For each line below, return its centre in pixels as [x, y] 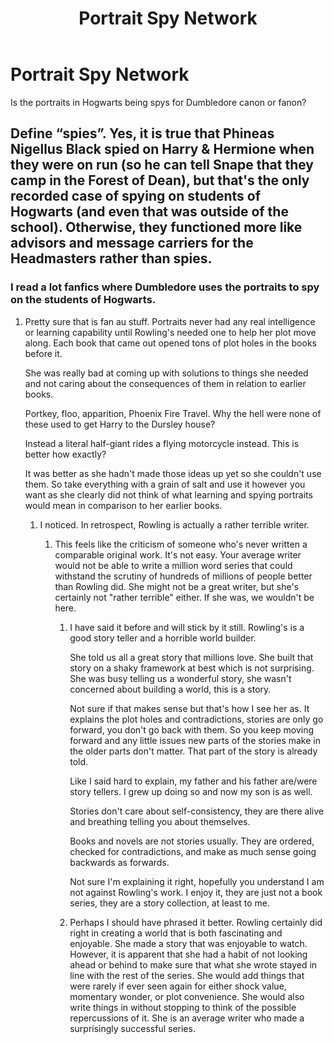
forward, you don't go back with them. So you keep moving [192, 729]
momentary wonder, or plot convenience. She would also [187, 996]
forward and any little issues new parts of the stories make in [195, 740]
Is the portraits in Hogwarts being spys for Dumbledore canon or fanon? [158, 102]
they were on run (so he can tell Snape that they [162, 165]
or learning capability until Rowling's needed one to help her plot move [170, 332]
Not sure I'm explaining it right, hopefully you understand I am [197, 881]
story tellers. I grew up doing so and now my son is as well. [191, 791]
